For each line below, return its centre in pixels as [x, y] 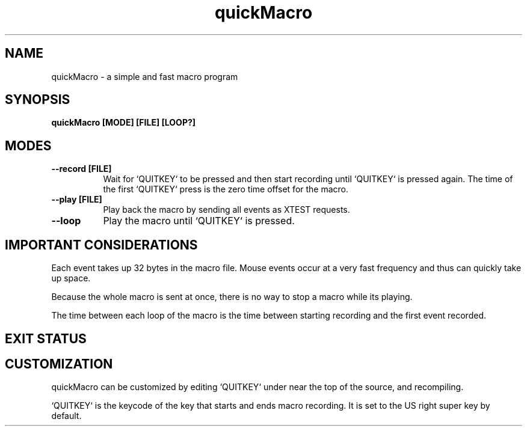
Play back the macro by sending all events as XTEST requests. [227, 210]
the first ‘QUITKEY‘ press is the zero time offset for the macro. [226, 189]
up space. [71, 278]
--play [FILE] [77, 200]
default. [66, 416]
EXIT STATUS [46, 338]
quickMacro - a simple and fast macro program [145, 76]
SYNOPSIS [38, 100]
